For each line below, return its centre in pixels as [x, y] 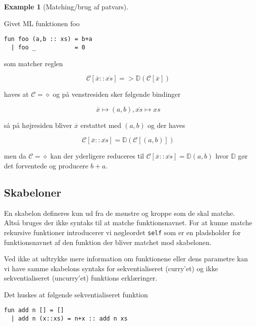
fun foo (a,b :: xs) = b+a [48, 39]
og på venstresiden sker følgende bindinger [117, 94]
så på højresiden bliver [38, 125]
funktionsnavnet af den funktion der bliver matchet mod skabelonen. [108, 242]
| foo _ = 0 [48, 47]
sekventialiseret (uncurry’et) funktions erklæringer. [81, 278]
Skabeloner [33, 192]
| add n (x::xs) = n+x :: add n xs [69, 319]
